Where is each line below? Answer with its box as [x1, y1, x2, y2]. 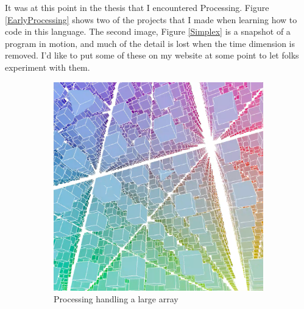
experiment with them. [5, 60, 90, 73]
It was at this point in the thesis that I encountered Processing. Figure [5, 1, 269, 13]
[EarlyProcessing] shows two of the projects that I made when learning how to [5, 13, 297, 26]
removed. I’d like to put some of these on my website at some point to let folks [5, 49, 299, 62]
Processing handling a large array [54, 293, 179, 305]
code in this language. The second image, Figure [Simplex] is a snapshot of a [5, 25, 291, 38]
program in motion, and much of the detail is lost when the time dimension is [5, 37, 295, 49]
